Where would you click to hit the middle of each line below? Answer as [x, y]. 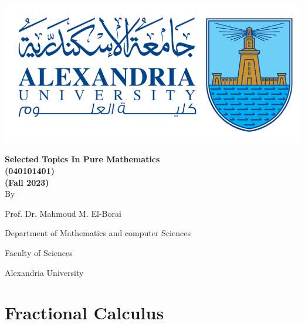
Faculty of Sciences [39, 253]
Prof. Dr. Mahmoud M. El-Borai [63, 213]
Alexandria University [44, 272]
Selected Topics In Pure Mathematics [82, 159]
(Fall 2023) [27, 182]
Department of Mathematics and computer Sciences [98, 233]
